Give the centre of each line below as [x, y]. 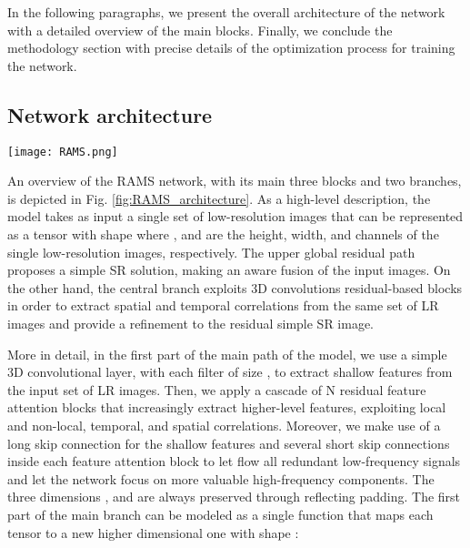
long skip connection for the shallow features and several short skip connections [229, 443]
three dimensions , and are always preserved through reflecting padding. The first [234, 497]
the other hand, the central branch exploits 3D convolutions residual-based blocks [235, 287]
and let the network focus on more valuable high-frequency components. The [221, 478]
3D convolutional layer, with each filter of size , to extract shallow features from [230, 372]
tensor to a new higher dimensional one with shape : [153, 532]
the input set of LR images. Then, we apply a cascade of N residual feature [217, 389]
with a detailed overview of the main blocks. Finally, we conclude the [200, 30]
